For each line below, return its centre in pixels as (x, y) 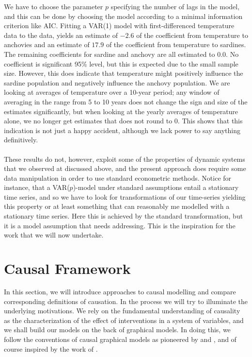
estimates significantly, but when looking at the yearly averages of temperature (121, 111)
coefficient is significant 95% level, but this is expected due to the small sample (121, 63)
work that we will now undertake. (54, 235)
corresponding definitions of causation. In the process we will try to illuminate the (126, 301)
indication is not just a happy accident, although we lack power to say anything (122, 130)
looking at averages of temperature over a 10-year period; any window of (112, 92)
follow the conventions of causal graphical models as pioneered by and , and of (120, 339)
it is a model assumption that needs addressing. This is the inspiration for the (120, 225)
